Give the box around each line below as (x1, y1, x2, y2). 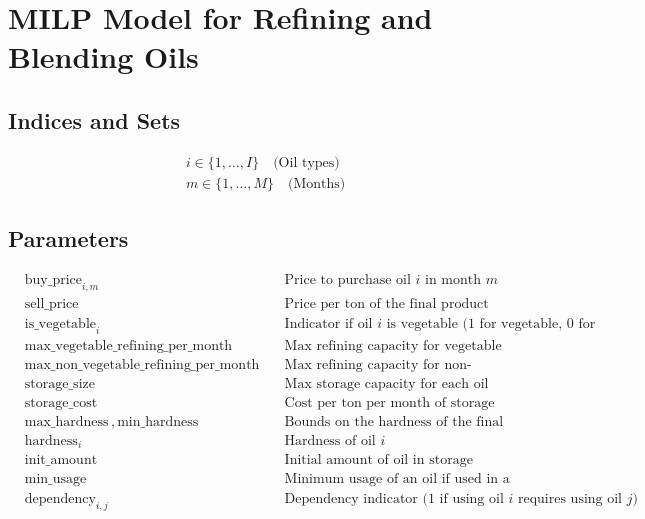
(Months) (288, 176, 346, 191)
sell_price (24, 296, 79, 311)
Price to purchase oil (284, 273, 411, 288)
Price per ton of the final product (284, 296, 489, 311)
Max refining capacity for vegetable (284, 338, 502, 353)
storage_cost (24, 395, 98, 410)
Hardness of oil (284, 433, 376, 448)
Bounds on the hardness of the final (284, 414, 504, 429)
